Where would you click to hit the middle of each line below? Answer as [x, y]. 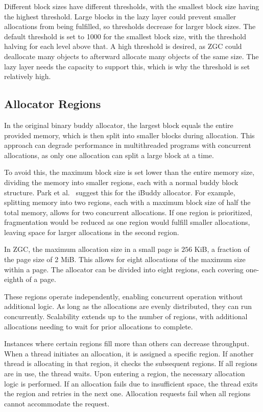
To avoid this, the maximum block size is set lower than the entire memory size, [129, 172]
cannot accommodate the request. [57, 403]
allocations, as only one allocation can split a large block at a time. [109, 155]
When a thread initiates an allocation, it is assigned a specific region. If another [129, 353]
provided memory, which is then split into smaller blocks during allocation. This [129, 135]
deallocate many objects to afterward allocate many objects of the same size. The [131, 56]
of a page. [41, 279]
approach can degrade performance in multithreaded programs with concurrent [128, 145]
